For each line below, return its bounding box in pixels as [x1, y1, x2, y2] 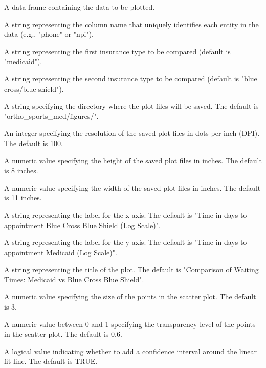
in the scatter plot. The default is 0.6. [4, 329, 122, 339]
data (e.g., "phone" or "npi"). [4, 29, 94, 39]
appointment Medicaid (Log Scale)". [4, 247, 117, 257]
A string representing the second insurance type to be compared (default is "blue [4, 73, 257, 84]
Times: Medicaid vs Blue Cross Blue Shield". [4, 274, 144, 284]
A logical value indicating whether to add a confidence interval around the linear [4, 345, 257, 356]
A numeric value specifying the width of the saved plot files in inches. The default [4, 182, 261, 193]
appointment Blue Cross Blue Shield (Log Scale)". [4, 219, 161, 230]
